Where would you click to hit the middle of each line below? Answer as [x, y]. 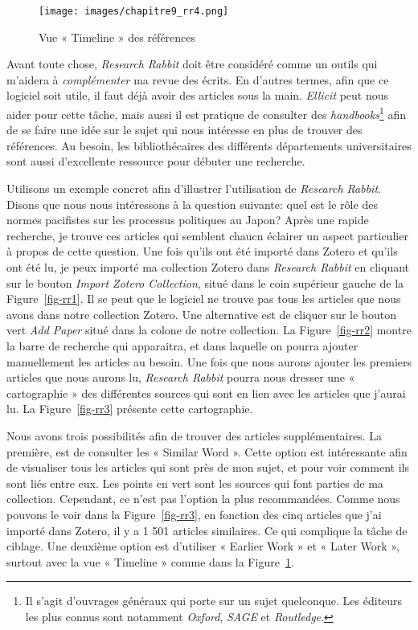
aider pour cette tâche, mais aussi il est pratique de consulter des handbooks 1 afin [206, 113]
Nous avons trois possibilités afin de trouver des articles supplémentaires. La [195, 435]
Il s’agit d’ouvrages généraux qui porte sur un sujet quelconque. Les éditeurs [214, 601]
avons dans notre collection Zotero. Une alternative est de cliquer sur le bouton [202, 314]
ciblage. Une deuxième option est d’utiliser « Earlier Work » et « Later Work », [203, 546]
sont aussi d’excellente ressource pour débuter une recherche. [156, 161]
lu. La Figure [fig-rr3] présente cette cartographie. [130, 409]
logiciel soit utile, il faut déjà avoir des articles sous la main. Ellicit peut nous [198, 95]
